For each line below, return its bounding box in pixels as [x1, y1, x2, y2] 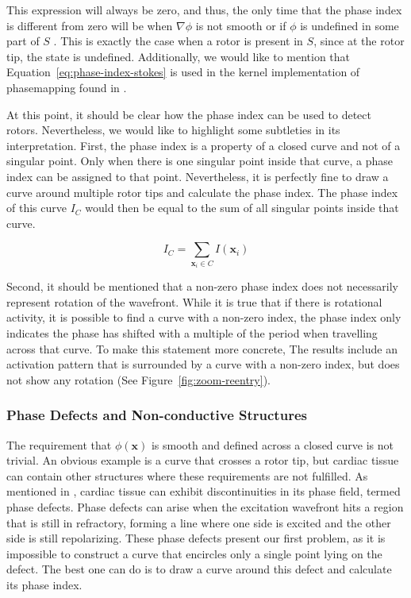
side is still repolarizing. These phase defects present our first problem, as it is [6, 530, 386, 546]
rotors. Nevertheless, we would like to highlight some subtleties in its [6, 122, 340, 138]
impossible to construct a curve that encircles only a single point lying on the [6, 545, 382, 561]
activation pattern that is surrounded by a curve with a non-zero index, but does [6, 356, 400, 372]
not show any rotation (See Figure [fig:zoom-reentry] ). [6, 371, 271, 388]
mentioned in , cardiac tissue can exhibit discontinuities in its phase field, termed [6, 483, 401, 500]
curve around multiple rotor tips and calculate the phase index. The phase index [6, 183, 398, 200]
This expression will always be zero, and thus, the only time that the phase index [6, 2, 402, 17]
